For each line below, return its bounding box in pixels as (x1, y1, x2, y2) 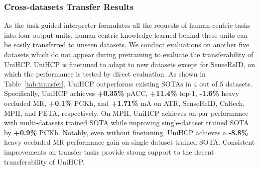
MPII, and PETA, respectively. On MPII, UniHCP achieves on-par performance (4, 107, 249, 118)
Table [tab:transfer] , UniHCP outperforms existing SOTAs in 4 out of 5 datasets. (4, 78, 253, 88)
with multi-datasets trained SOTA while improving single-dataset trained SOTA (4, 117, 249, 128)
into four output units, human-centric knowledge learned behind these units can (4, 29, 248, 40)
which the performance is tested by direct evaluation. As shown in (4, 69, 206, 79)
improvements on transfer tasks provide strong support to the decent (4, 146, 214, 157)
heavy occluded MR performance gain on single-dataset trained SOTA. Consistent (4, 137, 255, 147)
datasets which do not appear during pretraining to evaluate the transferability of (4, 49, 254, 59)
